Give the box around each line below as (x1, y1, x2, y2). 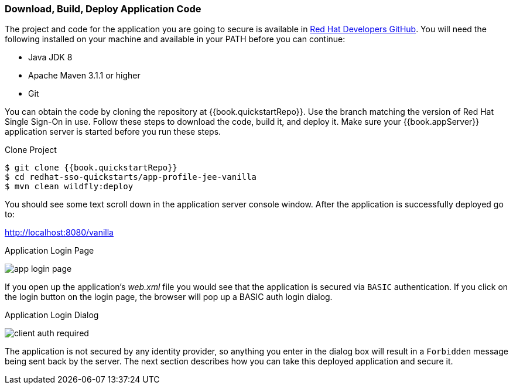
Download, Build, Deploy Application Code (5, 3, 201, 15)
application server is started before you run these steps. (5, 127, 221, 137)
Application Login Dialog (5, 310, 99, 320)
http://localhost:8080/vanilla (5, 227, 114, 238)
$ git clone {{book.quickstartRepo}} (5, 163, 178, 173)
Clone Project (5, 145, 57, 155)
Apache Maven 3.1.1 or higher (28, 70, 141, 81)
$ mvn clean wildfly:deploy (5, 182, 134, 192)
